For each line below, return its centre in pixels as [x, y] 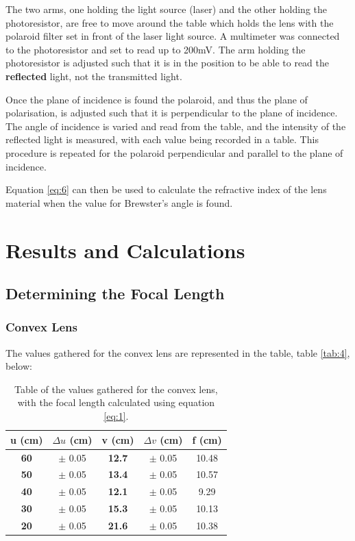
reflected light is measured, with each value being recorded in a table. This [162, 139]
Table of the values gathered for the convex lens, [116, 389]
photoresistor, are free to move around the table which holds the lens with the [170, 22]
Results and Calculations [125, 250]
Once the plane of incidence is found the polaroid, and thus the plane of [157, 99]
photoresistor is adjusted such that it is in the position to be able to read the [167, 63]
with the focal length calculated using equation [116, 402]
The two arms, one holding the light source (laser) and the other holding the [166, 9]
